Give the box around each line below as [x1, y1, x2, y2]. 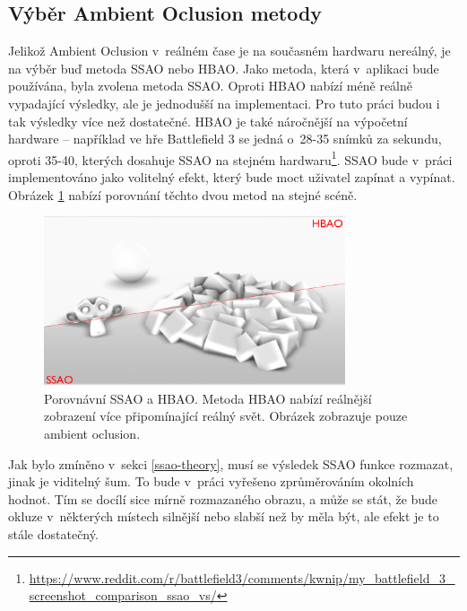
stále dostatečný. [8, 524, 99, 543]
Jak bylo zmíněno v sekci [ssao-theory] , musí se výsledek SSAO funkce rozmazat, [8, 454, 454, 473]
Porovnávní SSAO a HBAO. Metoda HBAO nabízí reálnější [44, 388, 372, 407]
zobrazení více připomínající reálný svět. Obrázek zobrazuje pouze [44, 406, 408, 425]
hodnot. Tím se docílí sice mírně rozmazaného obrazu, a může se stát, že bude [8, 489, 438, 508]
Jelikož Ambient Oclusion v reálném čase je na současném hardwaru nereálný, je [8, 41, 451, 60]
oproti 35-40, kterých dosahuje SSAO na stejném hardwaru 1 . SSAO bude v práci [8, 147, 453, 169]
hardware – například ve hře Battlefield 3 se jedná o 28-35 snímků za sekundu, [8, 129, 442, 148]
